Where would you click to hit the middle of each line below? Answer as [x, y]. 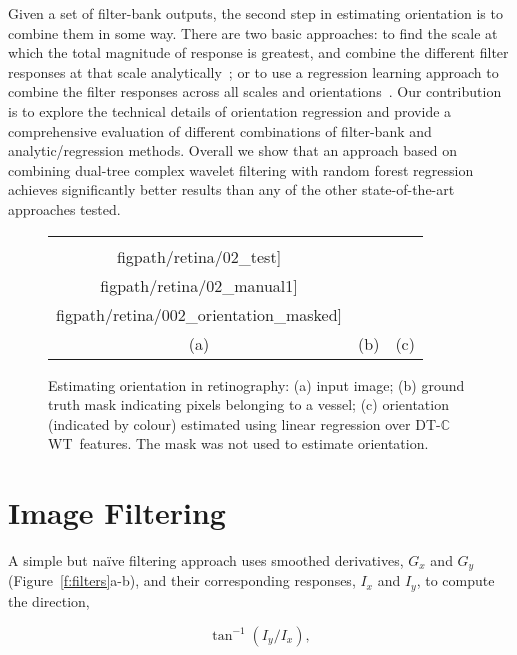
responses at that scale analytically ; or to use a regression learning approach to [253, 71]
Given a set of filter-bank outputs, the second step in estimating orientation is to [255, 13]
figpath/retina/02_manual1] [199, 285]
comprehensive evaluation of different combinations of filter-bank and [220, 130]
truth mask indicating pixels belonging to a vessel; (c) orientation [248, 404]
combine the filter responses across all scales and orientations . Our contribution [255, 91]
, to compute [455, 580]
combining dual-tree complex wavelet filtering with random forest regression [241, 169]
